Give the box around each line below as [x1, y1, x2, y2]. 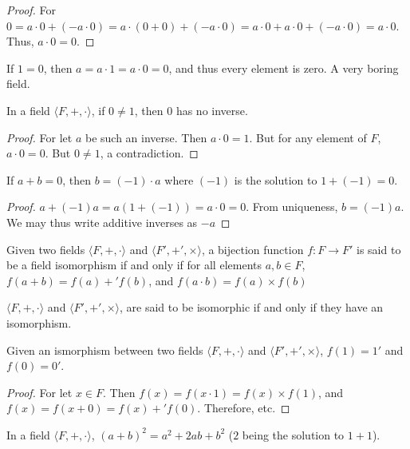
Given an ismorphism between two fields [6, 341, 203, 358]
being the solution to [242, 426, 345, 443]
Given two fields [6, 240, 85, 257]
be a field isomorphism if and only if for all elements [6, 256, 262, 273]
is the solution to [234, 171, 317, 188]
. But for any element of [249, 129, 367, 145]
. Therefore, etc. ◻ [197, 399, 290, 416]
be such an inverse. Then [85, 129, 207, 145]
